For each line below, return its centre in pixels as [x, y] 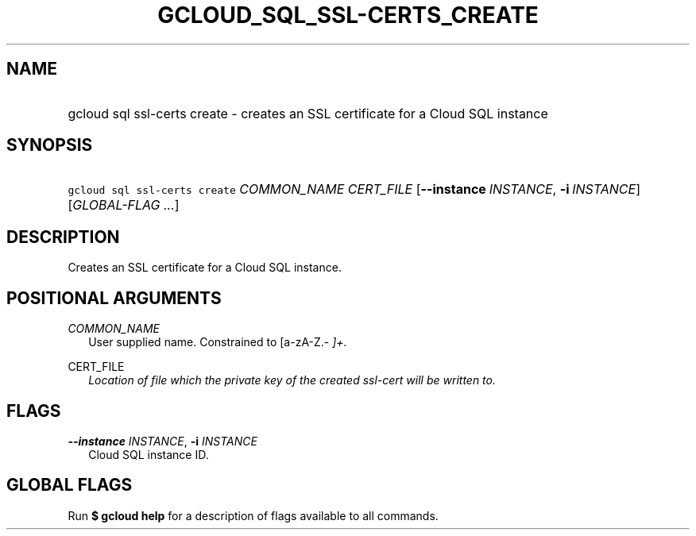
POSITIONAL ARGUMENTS [114, 298]
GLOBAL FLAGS [70, 485]
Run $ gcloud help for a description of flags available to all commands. [253, 515]
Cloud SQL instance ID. [149, 454]
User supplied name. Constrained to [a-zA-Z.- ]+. [218, 342]
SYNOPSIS [50, 145]
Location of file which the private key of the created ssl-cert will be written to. [292, 380]
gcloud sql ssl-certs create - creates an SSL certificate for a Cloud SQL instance [308, 113]
